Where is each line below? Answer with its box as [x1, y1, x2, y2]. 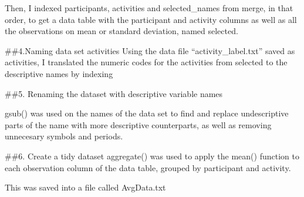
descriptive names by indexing [5, 67, 113, 79]
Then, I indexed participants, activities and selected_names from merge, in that [5, 2, 293, 14]
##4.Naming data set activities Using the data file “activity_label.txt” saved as [5, 44, 295, 56]
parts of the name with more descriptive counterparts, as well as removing [5, 118, 272, 131]
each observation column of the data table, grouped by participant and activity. [5, 161, 291, 173]
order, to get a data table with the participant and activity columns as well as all [5, 13, 297, 25]
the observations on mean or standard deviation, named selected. [5, 25, 238, 37]
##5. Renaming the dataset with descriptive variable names [5, 87, 223, 99]
